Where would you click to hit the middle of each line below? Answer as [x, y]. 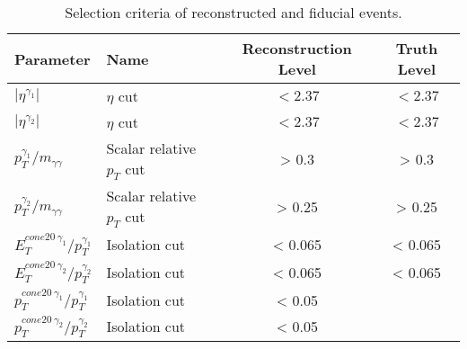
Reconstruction [297, 48]
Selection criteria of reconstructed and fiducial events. [233, 12]
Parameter [53, 58]
